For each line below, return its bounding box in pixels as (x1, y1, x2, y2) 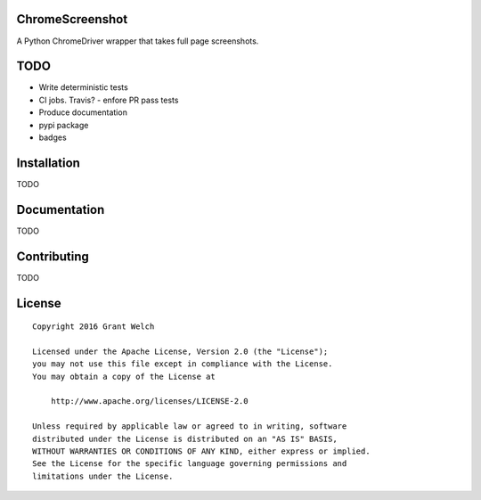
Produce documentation (38, 107, 128, 118)
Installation (16, 155, 80, 170)
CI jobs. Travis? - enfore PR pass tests (38, 94, 179, 105)
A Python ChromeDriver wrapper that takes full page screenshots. (16, 36, 259, 46)
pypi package (38, 119, 89, 130)
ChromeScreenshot (16, 12, 128, 27)
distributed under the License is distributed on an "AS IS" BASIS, (32, 433, 338, 444)
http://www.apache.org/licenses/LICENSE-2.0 (50, 397, 249, 406)
